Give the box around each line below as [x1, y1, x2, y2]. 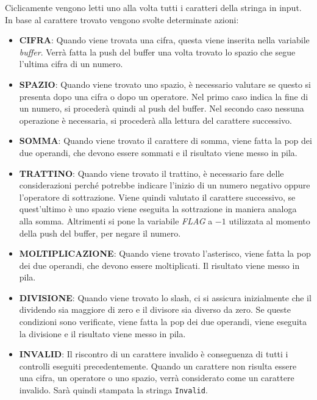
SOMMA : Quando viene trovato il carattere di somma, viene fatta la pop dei [19, 134, 312, 147]
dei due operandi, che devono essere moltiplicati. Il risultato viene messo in [19, 259, 300, 271]
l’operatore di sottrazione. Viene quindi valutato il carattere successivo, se [19, 190, 296, 203]
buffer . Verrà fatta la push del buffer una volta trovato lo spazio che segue [19, 45, 296, 58]
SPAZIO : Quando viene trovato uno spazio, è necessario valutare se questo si [19, 77, 311, 90]
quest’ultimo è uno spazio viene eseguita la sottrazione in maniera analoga [19, 202, 297, 215]
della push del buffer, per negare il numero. [19, 226, 181, 239]
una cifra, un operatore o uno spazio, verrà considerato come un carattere [19, 371, 294, 384]
